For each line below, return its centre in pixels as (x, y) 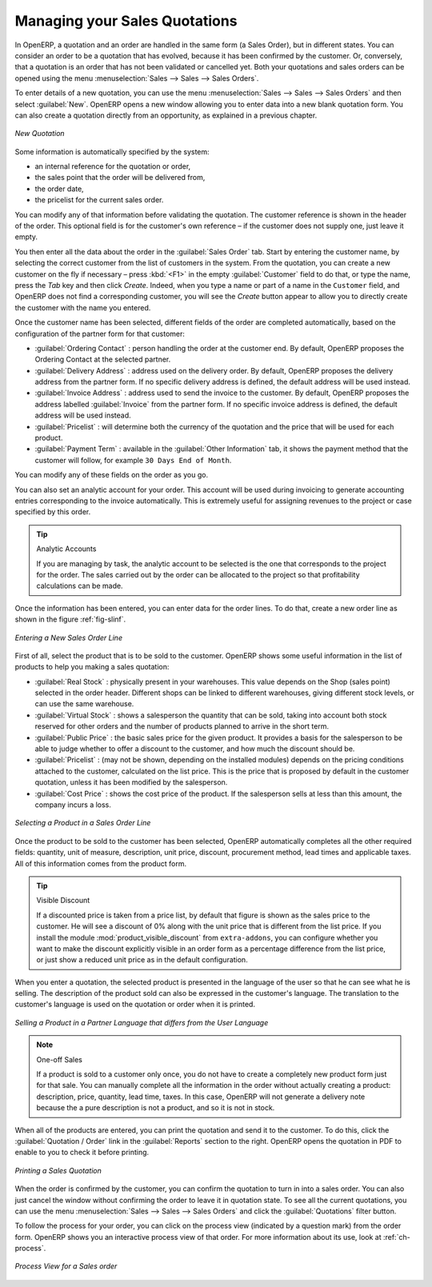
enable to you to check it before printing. (82, 1153)
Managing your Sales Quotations (126, 21)
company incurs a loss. (73, 805)
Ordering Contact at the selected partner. (103, 359)
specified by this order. (53, 512)
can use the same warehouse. (84, 704)
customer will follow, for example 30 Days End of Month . (133, 460)
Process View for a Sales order (66, 1266)
